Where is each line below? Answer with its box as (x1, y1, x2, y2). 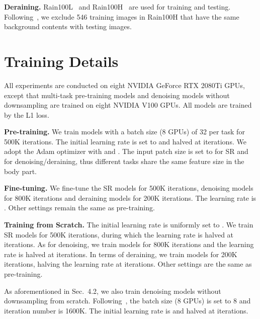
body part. (4, 166, 37, 176)
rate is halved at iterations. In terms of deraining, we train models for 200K (4, 249, 237, 259)
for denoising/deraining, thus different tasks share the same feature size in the (4, 156, 244, 167)
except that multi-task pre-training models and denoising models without (4, 90, 230, 100)
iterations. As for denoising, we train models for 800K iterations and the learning (4, 239, 254, 250)
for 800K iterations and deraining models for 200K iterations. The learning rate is (4, 192, 256, 203)
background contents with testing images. (4, 21, 132, 32)
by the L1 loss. (4, 109, 49, 120)
